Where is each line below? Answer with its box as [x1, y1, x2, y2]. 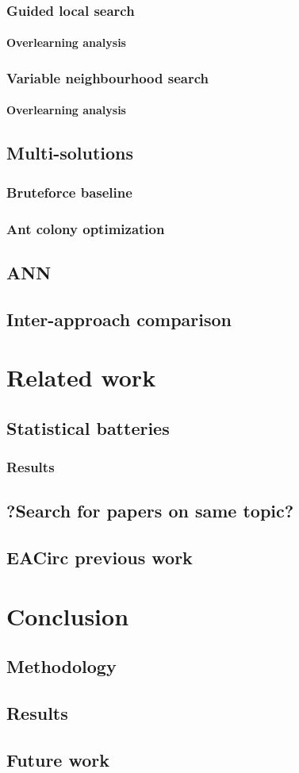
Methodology [6, 654, 117, 679]
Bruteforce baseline [6, 182, 132, 202]
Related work [6, 361, 156, 394]
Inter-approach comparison [6, 306, 232, 331]
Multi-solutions [6, 140, 134, 165]
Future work [6, 747, 110, 771]
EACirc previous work [6, 545, 193, 570]
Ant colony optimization [6, 218, 165, 238]
